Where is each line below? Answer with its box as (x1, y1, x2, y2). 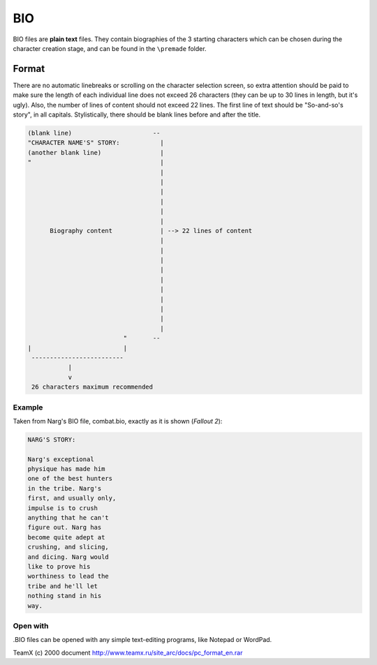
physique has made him (27, 465, 105, 473)
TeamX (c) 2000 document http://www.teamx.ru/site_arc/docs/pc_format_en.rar (13, 648, 243, 657)
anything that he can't (27, 514, 110, 521)
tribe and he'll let (27, 582, 98, 590)
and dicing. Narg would (27, 553, 110, 561)
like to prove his (27, 562, 91, 570)
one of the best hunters (27, 475, 113, 483)
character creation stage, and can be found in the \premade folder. (13, 44, 207, 52)
